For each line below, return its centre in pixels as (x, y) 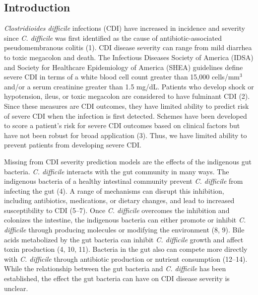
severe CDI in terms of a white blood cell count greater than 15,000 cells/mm (122, 77)
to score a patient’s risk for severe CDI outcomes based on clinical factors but (122, 125)
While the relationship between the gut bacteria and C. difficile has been (115, 268)
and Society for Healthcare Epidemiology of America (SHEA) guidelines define (124, 67)
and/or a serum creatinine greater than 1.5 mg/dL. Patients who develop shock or (129, 86)
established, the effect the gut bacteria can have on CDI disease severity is (117, 278)
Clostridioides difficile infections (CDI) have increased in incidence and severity (125, 28)
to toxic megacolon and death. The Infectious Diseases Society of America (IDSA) (129, 57)
